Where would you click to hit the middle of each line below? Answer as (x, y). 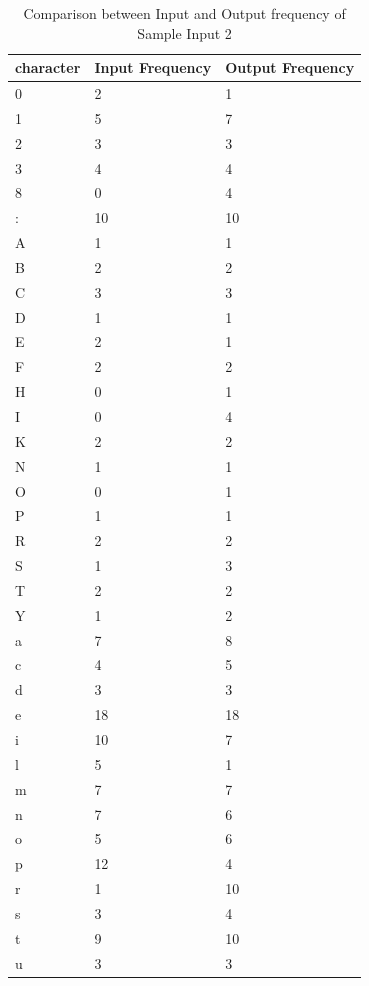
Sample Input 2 (184, 32)
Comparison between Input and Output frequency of (184, 13)
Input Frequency (153, 67)
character (48, 67)
